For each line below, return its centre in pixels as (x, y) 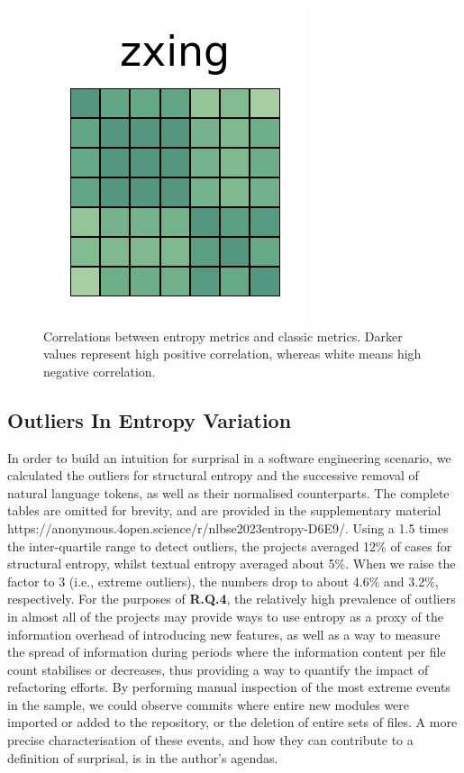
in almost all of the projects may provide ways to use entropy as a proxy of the (225, 616)
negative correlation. (100, 371)
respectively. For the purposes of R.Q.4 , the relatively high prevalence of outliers (232, 599)
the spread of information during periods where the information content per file (227, 652)
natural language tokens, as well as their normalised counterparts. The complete (228, 492)
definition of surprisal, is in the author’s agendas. (143, 757)
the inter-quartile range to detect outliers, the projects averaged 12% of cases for (230, 546)
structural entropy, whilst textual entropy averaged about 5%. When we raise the (232, 564)
